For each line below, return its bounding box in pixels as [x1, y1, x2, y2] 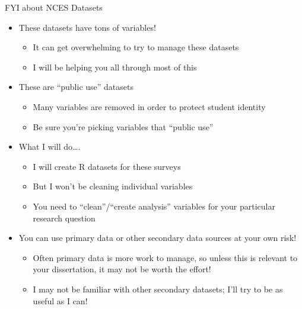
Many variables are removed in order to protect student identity [33, 100, 266, 112]
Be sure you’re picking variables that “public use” [33, 120, 214, 133]
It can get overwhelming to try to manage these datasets [33, 41, 239, 53]
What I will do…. [18, 140, 81, 153]
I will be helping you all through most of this [33, 60, 197, 73]
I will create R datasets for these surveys [33, 160, 181, 172]
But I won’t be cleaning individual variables [33, 180, 193, 192]
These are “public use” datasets [18, 81, 133, 93]
